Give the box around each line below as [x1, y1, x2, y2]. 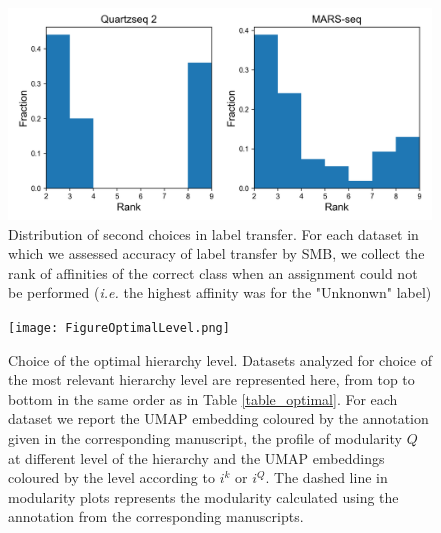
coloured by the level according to [8, 467, 215, 488]
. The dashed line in [265, 467, 388, 488]
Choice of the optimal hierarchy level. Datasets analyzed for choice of [8, 349, 432, 370]
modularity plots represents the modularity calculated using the [8, 486, 399, 507]
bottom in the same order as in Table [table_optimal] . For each [8, 388, 398, 409]
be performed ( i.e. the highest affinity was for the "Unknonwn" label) [8, 282, 432, 303]
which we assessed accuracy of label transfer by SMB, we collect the [8, 243, 425, 264]
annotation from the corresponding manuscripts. [8, 506, 304, 527]
